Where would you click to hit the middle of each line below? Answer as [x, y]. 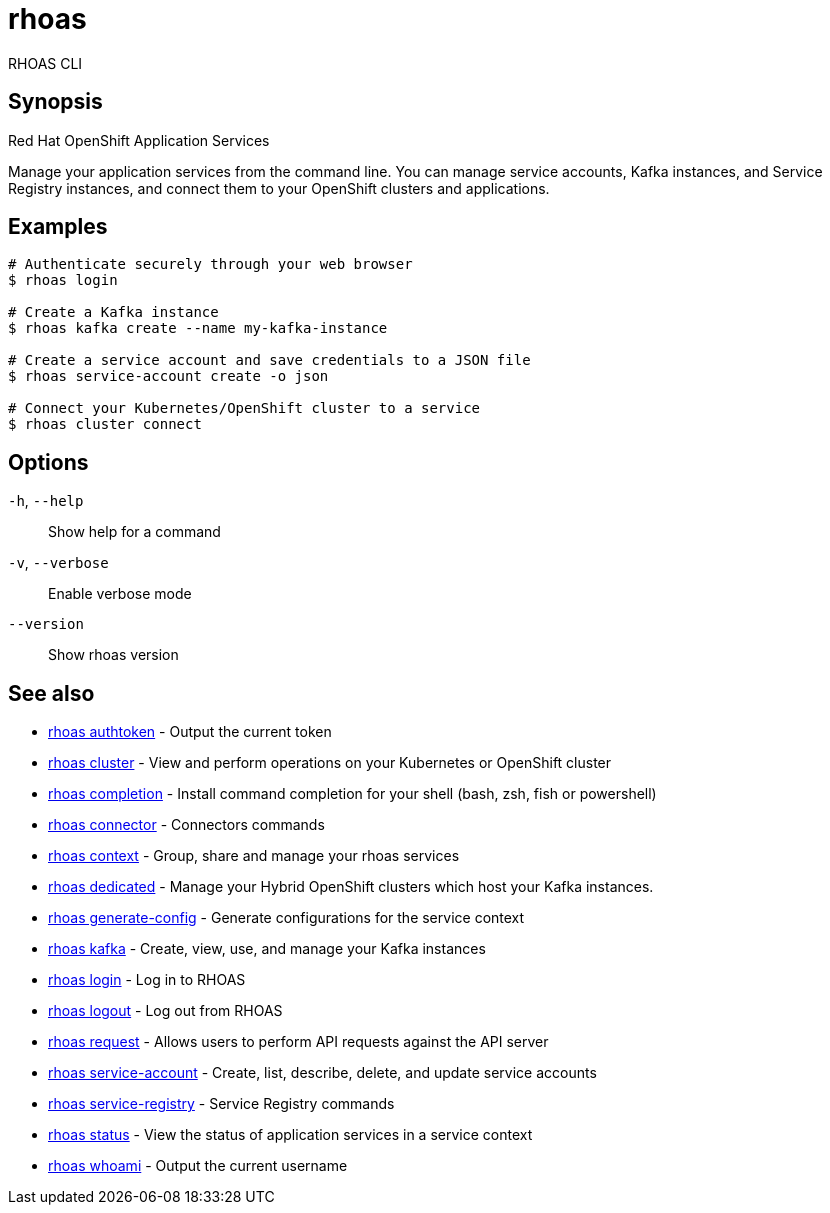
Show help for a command [134, 532]
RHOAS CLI [45, 63]
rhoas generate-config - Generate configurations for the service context [286, 918]
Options [48, 462]
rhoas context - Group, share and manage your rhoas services [254, 856]
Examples [58, 227]
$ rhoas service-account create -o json [168, 376]
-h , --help [46, 501]
